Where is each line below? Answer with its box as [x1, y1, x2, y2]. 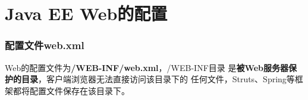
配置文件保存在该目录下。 [29, 84, 130, 96]
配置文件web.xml [5, 38, 84, 53]
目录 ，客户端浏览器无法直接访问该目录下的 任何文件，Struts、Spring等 [21, 73, 295, 85]
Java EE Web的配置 [5, 1, 168, 25]
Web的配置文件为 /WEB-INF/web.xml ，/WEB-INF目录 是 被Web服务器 [5, 61, 289, 73]
